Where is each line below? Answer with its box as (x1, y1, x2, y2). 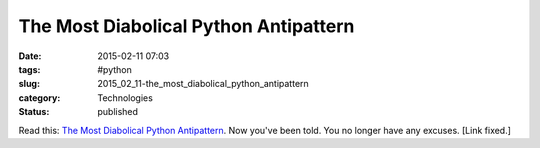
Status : (18, 106, 50, 118)
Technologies (97, 91, 154, 104)
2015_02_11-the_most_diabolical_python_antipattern (97, 78, 309, 90)
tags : (18, 63, 41, 75)
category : (18, 91, 61, 104)
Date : (18, 50, 42, 62)
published (97, 106, 139, 118)
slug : (18, 78, 40, 90)
